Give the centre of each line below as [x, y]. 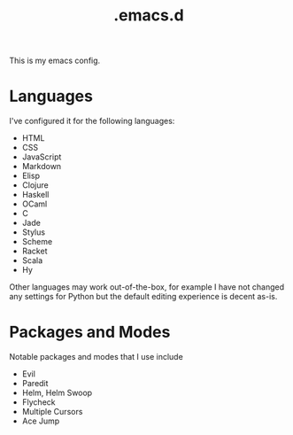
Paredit [35, 384]
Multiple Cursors [52, 412]
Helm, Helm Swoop [57, 393]
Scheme [37, 242]
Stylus [34, 232]
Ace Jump [41, 421]
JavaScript [42, 157]
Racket [35, 251]
